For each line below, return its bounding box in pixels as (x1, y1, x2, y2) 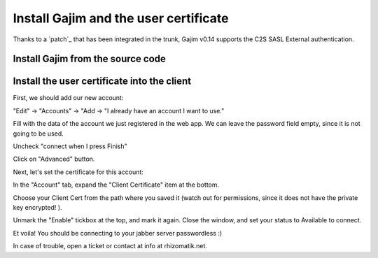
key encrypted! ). (13, 203, 62, 211)
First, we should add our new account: (13, 94, 124, 102)
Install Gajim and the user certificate (13, 10, 229, 26)
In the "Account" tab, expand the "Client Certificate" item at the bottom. (13, 180, 220, 189)
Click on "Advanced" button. (13, 155, 95, 164)
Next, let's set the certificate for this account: (13, 168, 143, 176)
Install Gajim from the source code (13, 53, 166, 65)
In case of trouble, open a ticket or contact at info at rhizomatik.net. (13, 242, 208, 250)
